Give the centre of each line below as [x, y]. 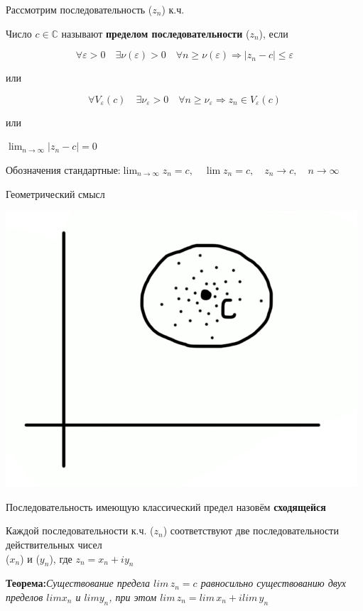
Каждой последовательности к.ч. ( [80, 530]
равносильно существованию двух [273, 583]
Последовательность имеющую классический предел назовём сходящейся [166, 506]
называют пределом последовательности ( [156, 33]
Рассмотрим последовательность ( [79, 9]
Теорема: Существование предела [78, 583]
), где [61, 558]
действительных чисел [54, 544]
